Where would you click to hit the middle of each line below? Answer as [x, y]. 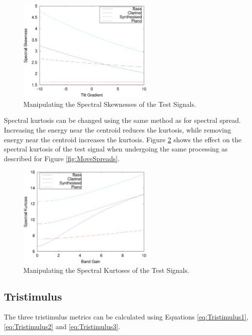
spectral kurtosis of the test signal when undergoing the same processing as [116, 149]
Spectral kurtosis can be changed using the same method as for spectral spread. [122, 120]
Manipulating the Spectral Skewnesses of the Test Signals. [110, 104]
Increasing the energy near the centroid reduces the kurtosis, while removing [118, 130]
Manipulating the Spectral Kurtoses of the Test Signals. [106, 270]
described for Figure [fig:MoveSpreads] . [62, 158]
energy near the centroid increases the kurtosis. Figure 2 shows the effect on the [123, 139]
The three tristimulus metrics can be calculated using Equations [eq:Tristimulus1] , [126, 317]
